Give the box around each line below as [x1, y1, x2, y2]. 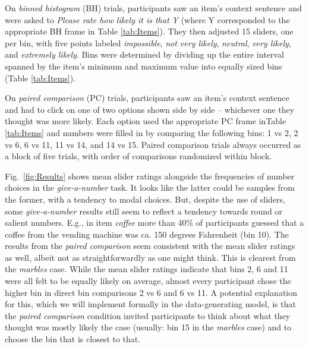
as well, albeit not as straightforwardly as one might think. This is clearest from [5, 251, 296, 263]
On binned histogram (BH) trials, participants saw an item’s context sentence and [5, 2, 302, 14]
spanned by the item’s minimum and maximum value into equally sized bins [5, 59, 282, 72]
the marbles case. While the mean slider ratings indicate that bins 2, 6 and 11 [5, 263, 288, 275]
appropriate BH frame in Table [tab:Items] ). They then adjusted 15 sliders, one [5, 25, 294, 37]
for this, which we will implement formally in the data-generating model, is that [5, 298, 296, 310]
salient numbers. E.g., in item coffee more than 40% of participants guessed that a [5, 216, 304, 229]
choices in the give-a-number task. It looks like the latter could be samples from [5, 181, 295, 194]
